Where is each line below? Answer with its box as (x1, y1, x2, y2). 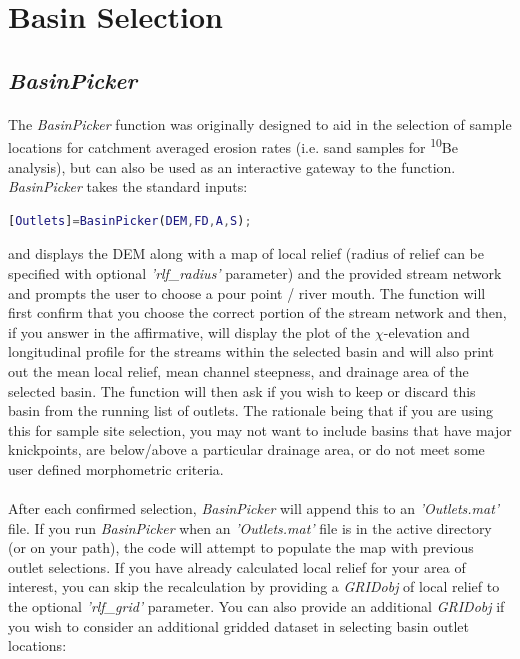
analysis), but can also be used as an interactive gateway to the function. (8, 156, 456, 177)
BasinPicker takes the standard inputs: (8, 176, 248, 197)
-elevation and (383, 321, 470, 342)
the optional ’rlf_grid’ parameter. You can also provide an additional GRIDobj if (8, 596, 505, 617)
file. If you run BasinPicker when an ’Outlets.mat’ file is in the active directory (8, 517, 492, 538)
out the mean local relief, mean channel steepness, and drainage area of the (8, 360, 469, 381)
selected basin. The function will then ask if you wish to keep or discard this (8, 380, 476, 401)
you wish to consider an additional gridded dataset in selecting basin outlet (8, 615, 469, 636)
